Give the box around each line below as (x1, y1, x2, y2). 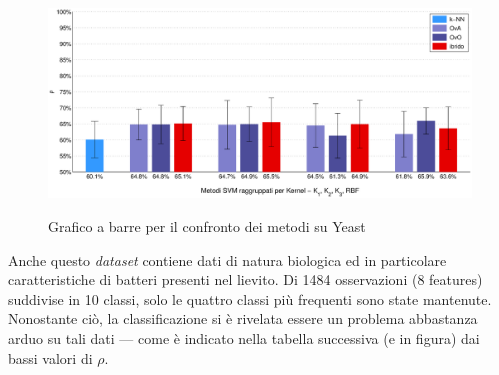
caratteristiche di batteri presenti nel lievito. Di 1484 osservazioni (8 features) (8, 269, 483, 290)
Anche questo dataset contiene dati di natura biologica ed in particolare (8, 249, 447, 270)
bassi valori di (8, 347, 93, 368)
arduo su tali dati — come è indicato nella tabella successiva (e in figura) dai (8, 328, 480, 349)
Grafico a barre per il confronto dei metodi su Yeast (48, 216, 366, 237)
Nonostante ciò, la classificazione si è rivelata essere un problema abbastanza (8, 308, 478, 329)
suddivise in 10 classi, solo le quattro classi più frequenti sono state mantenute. (8, 288, 492, 309)
